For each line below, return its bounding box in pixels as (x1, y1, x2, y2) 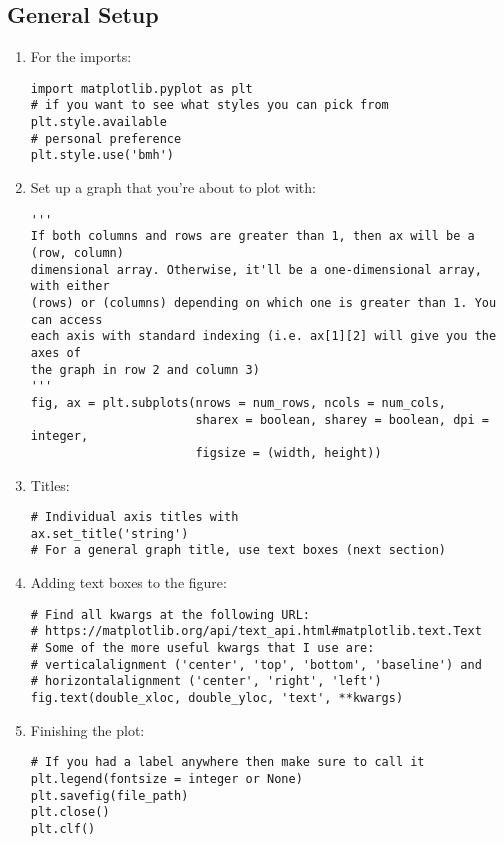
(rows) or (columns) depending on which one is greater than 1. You (30, 295, 497, 310)
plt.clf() (30, 821, 96, 836)
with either (30, 279, 110, 294)
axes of (30, 345, 81, 360)
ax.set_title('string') (30, 526, 189, 541)
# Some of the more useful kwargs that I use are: (30, 640, 375, 655)
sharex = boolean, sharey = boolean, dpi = (195, 412, 489, 427)
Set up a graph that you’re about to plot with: (30, 177, 316, 198)
